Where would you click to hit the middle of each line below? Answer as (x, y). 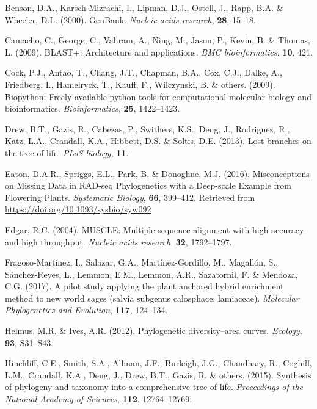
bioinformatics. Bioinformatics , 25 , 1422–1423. (93, 108)
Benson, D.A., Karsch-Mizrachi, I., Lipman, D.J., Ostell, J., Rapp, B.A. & (144, 7)
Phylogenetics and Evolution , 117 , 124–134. (86, 310)
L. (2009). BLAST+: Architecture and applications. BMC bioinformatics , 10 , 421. (159, 52)
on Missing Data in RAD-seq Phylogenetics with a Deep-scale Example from (148, 185)
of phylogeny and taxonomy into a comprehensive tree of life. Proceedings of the (154, 387)
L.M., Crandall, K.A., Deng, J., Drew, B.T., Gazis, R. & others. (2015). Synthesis (158, 375)
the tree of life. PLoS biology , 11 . (67, 152)
